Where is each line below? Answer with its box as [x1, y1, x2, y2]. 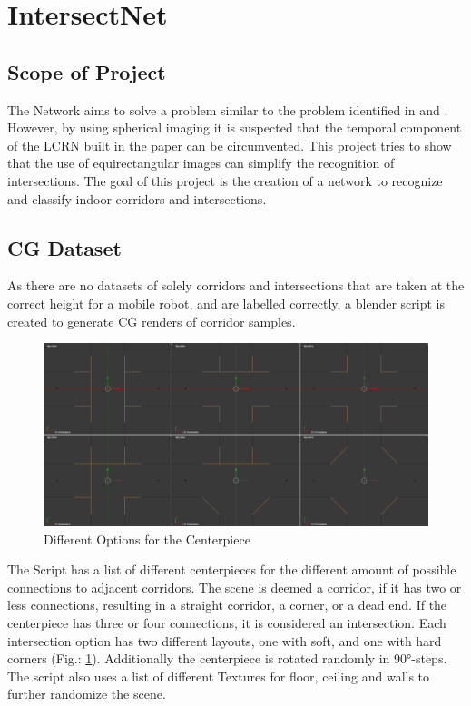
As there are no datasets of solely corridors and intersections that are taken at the [7, 276, 465, 295]
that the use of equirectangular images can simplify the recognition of [7, 153, 395, 172]
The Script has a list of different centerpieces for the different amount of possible [7, 560, 456, 579]
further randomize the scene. [7, 684, 166, 703]
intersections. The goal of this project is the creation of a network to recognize [7, 171, 443, 190]
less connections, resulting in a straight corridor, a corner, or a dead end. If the [7, 595, 447, 614]
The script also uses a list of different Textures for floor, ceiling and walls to [7, 666, 430, 685]
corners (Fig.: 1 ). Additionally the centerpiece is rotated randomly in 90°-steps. [7, 649, 447, 668]
